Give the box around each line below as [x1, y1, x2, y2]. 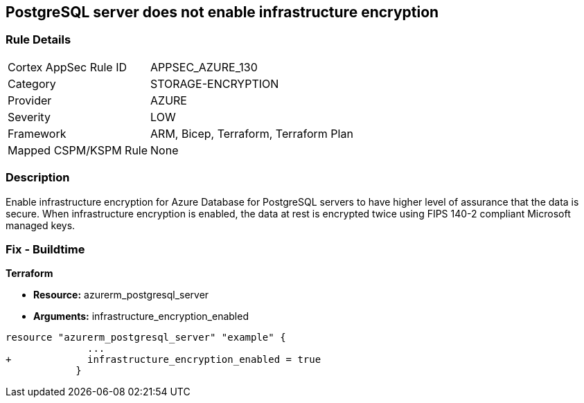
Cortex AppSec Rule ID [8, 60, 127, 74]
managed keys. [6, 219, 76, 231]
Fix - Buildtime [6, 242, 85, 256]
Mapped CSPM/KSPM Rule [8, 143, 148, 157]
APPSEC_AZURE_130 [150, 60, 258, 74]
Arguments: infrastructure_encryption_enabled [33, 310, 249, 323]
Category [8, 76, 56, 91]
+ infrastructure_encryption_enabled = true [6, 354, 321, 366]
